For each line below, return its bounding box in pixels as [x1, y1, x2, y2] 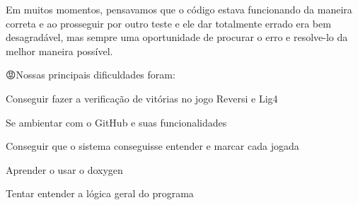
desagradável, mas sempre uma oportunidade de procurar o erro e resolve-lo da [6, 30, 348, 45]
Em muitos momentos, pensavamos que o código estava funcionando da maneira [6, 2, 352, 16]
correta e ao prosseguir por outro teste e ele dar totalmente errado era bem [6, 16, 331, 30]
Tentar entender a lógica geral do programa [6, 186, 194, 201]
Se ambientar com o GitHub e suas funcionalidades [6, 115, 227, 129]
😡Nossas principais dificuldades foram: [6, 67, 175, 82]
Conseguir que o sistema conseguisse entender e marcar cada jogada [6, 139, 299, 153]
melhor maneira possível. [6, 43, 113, 58]
